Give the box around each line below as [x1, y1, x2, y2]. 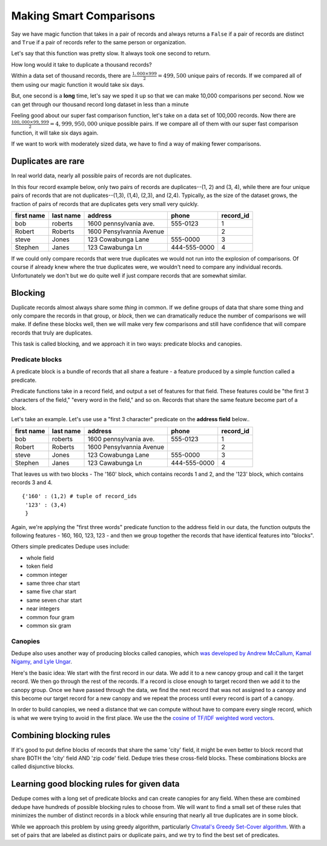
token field [26, 562, 53, 570]
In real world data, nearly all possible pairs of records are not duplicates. [11, 172, 192, 179]
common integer [26, 571, 68, 578]
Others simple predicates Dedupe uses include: [11, 543, 130, 550]
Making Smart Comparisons [11, 9, 156, 22]
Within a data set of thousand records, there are [11, 72, 131, 79]
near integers [26, 605, 60, 612]
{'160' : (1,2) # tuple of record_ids [22, 493, 137, 500]
